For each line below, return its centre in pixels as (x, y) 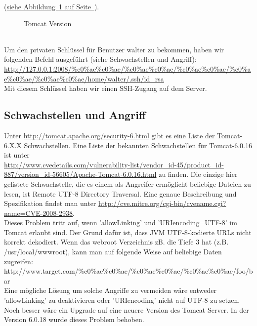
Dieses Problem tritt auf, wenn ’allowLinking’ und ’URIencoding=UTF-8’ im (121, 223)
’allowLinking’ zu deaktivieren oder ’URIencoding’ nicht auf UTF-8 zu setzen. (122, 300)
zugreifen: (19, 261)
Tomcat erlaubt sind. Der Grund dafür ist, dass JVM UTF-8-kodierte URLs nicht (128, 232)
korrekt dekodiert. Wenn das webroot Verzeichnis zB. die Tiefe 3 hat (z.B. (116, 242)
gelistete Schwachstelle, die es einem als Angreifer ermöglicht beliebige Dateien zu (128, 183)
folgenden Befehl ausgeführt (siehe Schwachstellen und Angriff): (100, 59)
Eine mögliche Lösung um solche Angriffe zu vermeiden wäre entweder (110, 290)
